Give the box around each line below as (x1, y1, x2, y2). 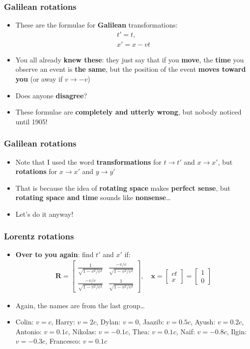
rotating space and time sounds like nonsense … (15, 192, 171, 203)
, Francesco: (45, 336, 81, 346)
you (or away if (15, 74, 63, 84)
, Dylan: (96, 317, 121, 327)
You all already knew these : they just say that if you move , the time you (15, 54, 244, 64)
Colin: (15, 317, 34, 327)
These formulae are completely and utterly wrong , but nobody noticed (15, 107, 242, 117)
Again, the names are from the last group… (15, 300, 145, 310)
